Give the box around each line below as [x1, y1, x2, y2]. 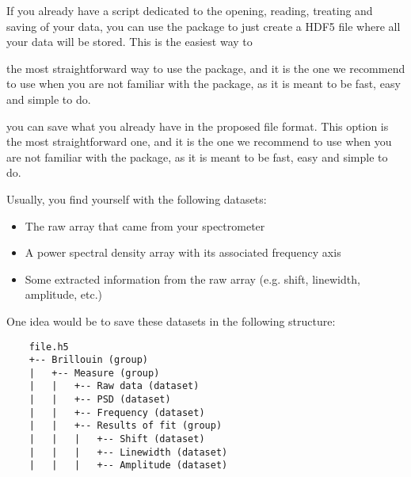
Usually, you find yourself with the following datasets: [6, 190, 267, 207]
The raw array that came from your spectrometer [25, 217, 265, 234]
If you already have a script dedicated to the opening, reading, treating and [6, 2, 373, 18]
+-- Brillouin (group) [29, 354, 148, 366]
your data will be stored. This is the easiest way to [6, 33, 253, 50]
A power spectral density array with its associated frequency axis [25, 244, 341, 261]
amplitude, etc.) [25, 286, 103, 303]
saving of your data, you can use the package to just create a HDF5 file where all [6, 17, 401, 34]
